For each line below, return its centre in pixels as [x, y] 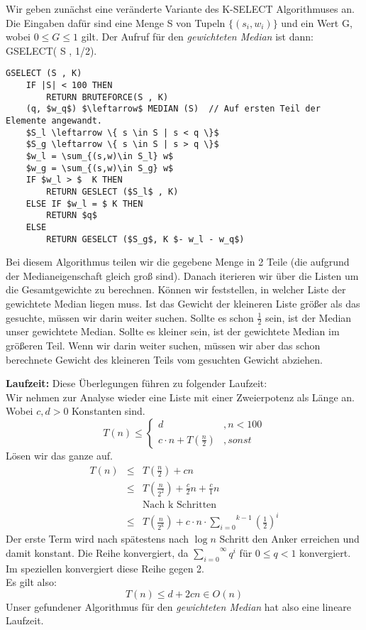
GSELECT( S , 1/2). [51, 50]
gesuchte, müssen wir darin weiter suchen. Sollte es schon [130, 317]
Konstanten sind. [109, 411]
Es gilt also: [31, 582]
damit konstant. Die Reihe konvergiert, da [97, 552]
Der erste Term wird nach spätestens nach [98, 539]
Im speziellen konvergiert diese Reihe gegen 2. [105, 568]
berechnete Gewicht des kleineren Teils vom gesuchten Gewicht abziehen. [164, 359]
